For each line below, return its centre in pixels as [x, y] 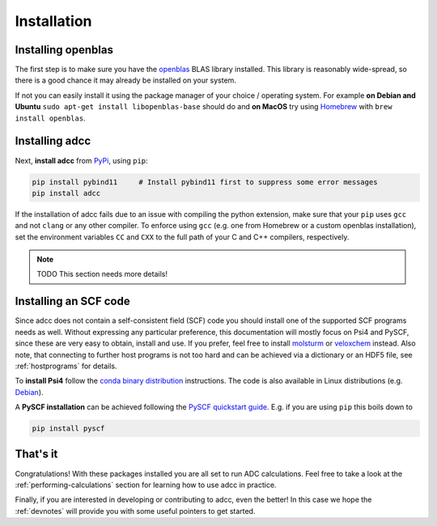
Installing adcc [53, 141]
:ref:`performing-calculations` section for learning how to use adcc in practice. [146, 485]
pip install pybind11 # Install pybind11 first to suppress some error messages [205, 182]
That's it [36, 454]
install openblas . [50, 118]
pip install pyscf [68, 428]
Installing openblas [64, 50]
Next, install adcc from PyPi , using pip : [82, 160]
